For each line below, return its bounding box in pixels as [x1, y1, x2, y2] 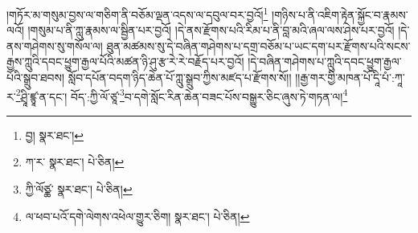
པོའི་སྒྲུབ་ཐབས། [6, 69, 65, 86]
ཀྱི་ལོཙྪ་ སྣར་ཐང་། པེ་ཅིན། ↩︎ [25, 181, 133, 198]
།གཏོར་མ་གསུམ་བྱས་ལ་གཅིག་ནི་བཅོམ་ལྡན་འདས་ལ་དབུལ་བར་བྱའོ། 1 [6, 4, 268, 22]
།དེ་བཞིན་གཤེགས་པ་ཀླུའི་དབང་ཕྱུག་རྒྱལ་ [248, 53, 402, 70]
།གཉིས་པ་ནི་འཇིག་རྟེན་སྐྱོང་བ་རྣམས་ [272, 6, 408, 22]
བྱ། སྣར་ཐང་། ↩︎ [25, 126, 84, 143]
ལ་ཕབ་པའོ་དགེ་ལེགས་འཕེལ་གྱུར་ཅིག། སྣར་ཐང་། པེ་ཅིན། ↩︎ [25, 207, 250, 224]
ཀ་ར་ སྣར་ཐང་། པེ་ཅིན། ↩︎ [25, 153, 125, 170]
